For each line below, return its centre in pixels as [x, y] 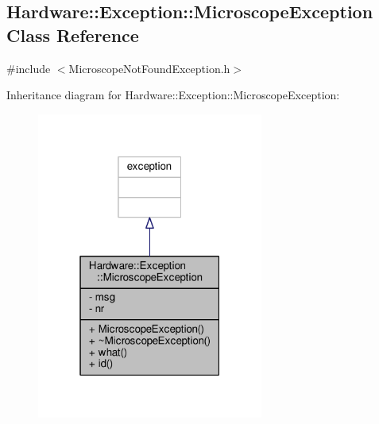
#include [29, 68]
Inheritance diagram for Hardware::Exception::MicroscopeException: [173, 95]
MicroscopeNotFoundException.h [149, 68]
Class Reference [73, 35]
